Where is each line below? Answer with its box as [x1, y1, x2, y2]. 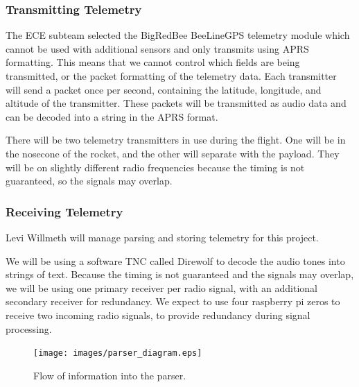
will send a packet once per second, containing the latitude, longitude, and [6, 82, 322, 96]
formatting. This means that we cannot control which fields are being [6, 55, 300, 69]
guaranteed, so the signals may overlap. [6, 173, 173, 188]
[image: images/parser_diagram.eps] [33, 348, 202, 359]
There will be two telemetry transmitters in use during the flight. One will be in [6, 132, 346, 147]
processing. [6, 321, 52, 336]
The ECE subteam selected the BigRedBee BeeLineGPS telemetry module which [6, 28, 350, 42]
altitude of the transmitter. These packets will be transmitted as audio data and [6, 96, 347, 110]
